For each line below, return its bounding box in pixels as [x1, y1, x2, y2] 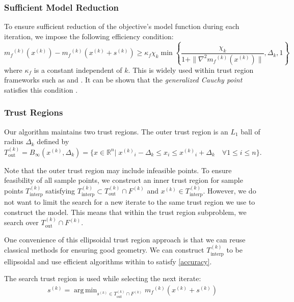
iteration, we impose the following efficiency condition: [4, 31, 174, 41]
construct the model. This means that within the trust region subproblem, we [4, 206, 247, 217]
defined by [37, 136, 69, 147]
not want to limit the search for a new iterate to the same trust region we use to [4, 197, 255, 207]
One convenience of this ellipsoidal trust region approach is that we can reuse [4, 234, 246, 244]
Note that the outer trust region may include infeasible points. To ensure [4, 164, 232, 175]
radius [4, 136, 23, 147]
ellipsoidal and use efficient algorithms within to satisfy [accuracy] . [4, 256, 212, 266]
